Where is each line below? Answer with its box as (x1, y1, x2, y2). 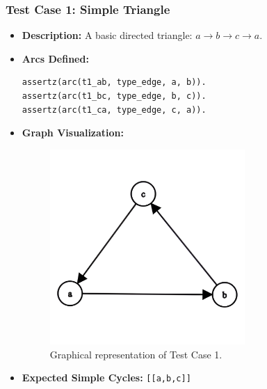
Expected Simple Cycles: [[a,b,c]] (22, 370, 191, 385)
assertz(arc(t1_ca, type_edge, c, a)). (22, 104, 207, 115)
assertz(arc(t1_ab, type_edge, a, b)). (22, 77, 207, 88)
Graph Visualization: (22, 125, 124, 140)
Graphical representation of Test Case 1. (49, 347, 222, 361)
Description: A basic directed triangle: (22, 28, 193, 42)
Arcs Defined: (22, 51, 89, 65)
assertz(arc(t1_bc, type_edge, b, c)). (22, 91, 207, 101)
